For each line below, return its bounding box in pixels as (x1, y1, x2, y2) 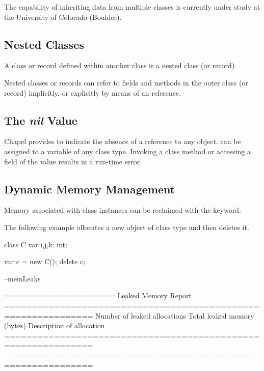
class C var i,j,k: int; (4, 239, 67, 249)
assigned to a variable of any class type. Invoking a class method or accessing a (4, 146, 251, 156)
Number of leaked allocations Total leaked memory (95, 310, 254, 321)
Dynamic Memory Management (4, 181, 175, 196)
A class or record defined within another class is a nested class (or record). (4, 60, 237, 71)
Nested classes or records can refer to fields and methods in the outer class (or (4, 77, 248, 88)
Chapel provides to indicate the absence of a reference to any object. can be (4, 136, 241, 147)
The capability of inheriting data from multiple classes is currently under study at (4, 2, 260, 12)
